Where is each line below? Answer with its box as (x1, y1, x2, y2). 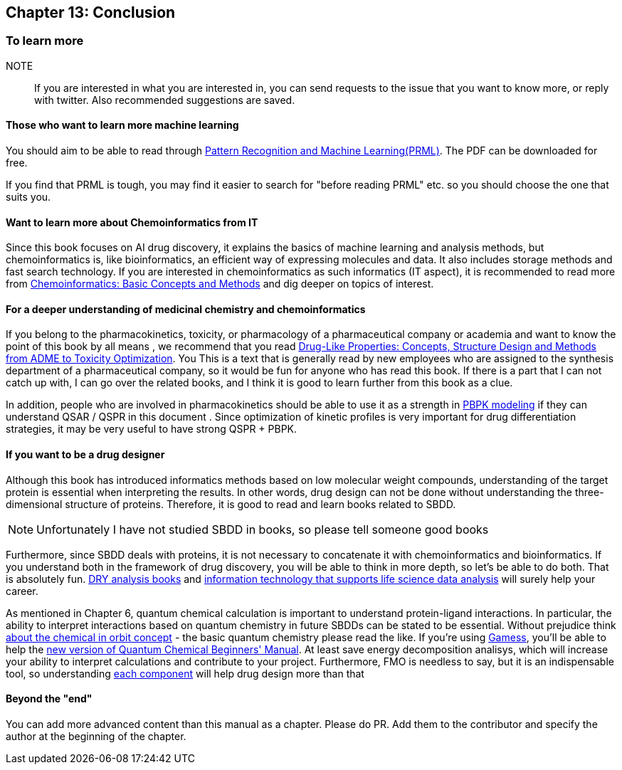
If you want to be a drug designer (6, 448, 165, 461)
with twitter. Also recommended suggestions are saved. (34, 93, 295, 106)
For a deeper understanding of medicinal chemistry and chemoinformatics (6, 302, 366, 315)
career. (6, 584, 38, 597)
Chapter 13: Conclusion (6, 4, 176, 21)
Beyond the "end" (6, 692, 93, 705)
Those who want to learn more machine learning (6, 119, 239, 132)
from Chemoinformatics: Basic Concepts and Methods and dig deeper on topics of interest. (6, 278, 434, 290)
